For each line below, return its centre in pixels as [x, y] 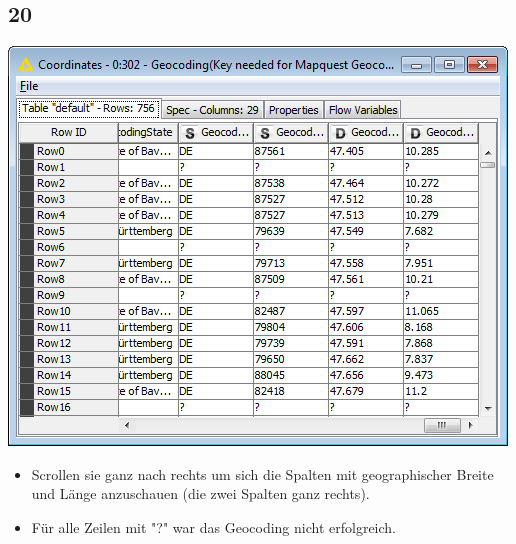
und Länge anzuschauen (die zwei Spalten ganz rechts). [200, 493]
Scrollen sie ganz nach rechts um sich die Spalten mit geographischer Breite [262, 473]
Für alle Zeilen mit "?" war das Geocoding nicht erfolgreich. [213, 526]
